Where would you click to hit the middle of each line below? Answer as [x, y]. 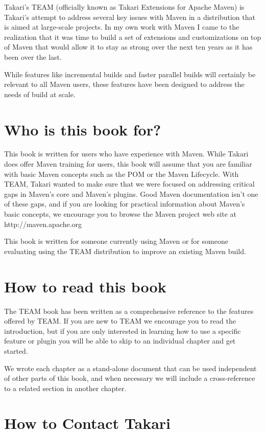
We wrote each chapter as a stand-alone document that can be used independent [130, 368]
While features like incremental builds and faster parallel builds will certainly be [130, 74]
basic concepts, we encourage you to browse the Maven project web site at [120, 214]
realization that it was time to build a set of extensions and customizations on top [133, 37]
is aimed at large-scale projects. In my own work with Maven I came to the [122, 27]
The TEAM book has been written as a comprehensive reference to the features [129, 311]
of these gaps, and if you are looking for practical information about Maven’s [125, 204]
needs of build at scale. [40, 94]
